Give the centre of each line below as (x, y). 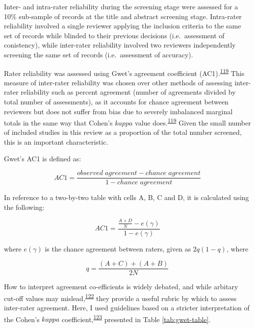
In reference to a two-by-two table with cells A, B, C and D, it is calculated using (127, 197)
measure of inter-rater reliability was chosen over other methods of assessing (118, 82)
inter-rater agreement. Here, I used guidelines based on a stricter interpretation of (127, 308)
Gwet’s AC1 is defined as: (43, 158)
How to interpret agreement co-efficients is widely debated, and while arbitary (121, 287)
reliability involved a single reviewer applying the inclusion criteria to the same (123, 26)
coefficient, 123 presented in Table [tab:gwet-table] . (136, 318)
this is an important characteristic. (56, 142)
